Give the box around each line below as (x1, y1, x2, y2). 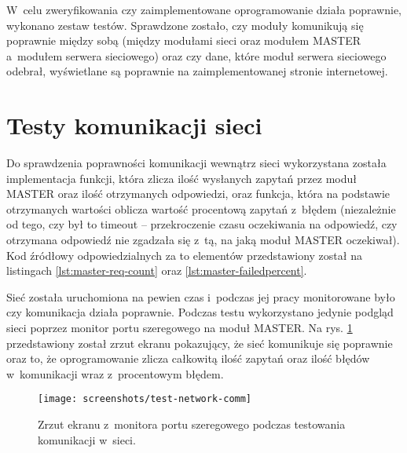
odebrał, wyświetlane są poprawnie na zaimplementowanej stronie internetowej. (6, 63, 388, 79)
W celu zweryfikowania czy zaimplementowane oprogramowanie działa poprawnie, (6, 2, 401, 17)
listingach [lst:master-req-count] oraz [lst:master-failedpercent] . (6, 262, 307, 279)
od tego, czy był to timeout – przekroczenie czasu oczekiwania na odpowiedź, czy (6, 216, 398, 232)
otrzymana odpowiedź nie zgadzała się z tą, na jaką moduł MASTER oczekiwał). (6, 232, 400, 248)
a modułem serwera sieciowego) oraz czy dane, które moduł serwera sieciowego (6, 47, 387, 64)
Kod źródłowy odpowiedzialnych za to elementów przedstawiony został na (6, 247, 362, 263)
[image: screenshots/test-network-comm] (38, 393, 252, 405)
